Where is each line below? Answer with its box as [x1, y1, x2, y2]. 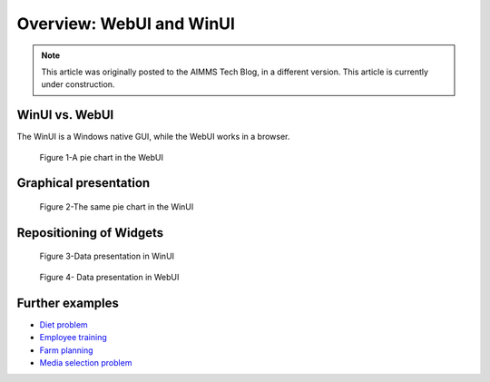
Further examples [16, 295, 120, 310]
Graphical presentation [16, 175, 151, 191]
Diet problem [39, 318, 88, 330]
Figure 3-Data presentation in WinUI [39, 250, 175, 262]
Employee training [39, 332, 108, 343]
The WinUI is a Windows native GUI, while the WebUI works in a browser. [16, 132, 290, 142]
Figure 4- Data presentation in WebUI [39, 271, 180, 282]
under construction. [41, 79, 115, 90]
